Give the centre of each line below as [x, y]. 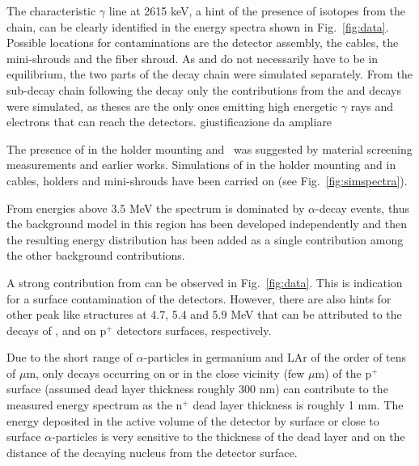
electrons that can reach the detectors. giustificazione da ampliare [169, 122]
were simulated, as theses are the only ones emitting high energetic [172, 106]
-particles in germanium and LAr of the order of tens [275, 357]
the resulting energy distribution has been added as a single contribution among [205, 239]
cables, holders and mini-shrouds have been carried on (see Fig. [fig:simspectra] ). [207, 180]
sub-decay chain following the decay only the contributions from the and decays [204, 89]
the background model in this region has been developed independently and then [207, 224]
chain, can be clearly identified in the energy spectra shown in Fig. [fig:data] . [198, 26]
